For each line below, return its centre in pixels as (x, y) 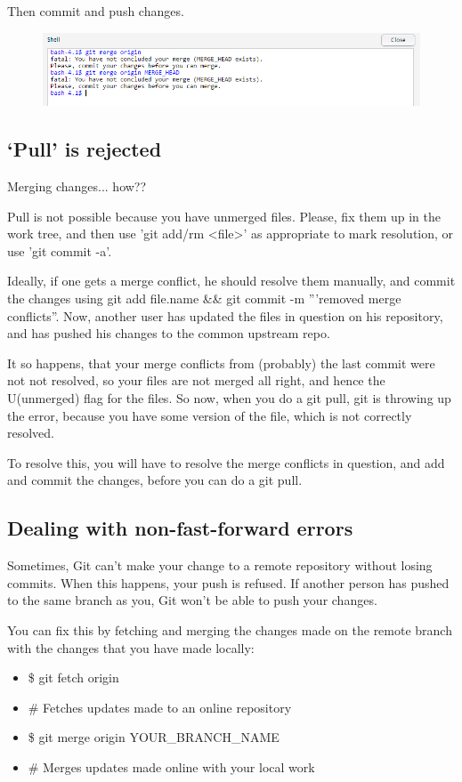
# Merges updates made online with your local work (171, 766)
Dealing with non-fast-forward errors (180, 528)
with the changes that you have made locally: (131, 647)
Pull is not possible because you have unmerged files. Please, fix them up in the (224, 216)
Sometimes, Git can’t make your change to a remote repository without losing (220, 565)
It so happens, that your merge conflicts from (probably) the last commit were (221, 363)
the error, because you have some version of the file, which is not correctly (210, 415)
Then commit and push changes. (96, 11)
